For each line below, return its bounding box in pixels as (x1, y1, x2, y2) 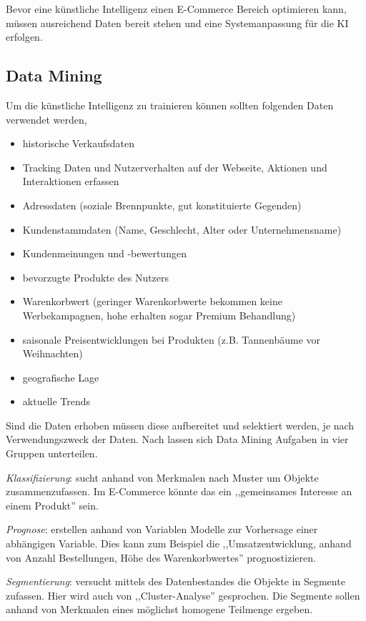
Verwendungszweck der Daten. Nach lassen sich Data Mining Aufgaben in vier (6, 432, 349, 447)
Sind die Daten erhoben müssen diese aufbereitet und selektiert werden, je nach (6, 417, 355, 432)
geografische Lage (22, 369, 99, 384)
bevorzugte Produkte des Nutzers (22, 269, 169, 284)
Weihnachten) (22, 346, 83, 361)
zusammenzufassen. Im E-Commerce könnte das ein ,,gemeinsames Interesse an (6, 484, 352, 499)
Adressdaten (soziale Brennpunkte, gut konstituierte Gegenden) (22, 197, 302, 212)
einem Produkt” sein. (6, 497, 99, 512)
